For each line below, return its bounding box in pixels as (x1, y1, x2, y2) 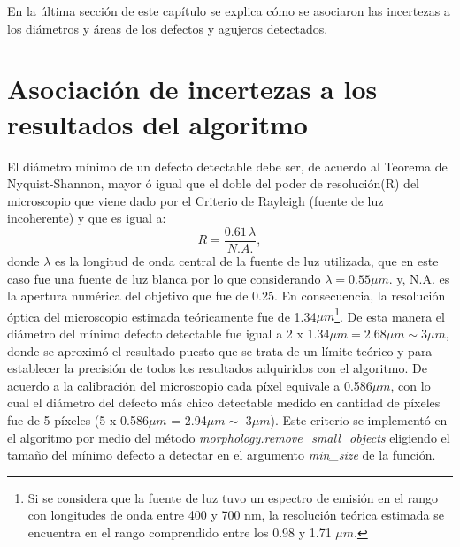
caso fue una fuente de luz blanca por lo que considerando (7, 269, 321, 287)
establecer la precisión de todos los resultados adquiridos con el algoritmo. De (7, 359, 427, 377)
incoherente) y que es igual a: (7, 209, 166, 227)
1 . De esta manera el (334, 304, 445, 325)
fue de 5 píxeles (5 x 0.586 (7, 410, 149, 429)
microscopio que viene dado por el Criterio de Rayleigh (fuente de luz (7, 191, 384, 209)
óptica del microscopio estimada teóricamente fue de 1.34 (7, 307, 317, 325)
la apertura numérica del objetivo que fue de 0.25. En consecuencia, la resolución (7, 286, 446, 305)
